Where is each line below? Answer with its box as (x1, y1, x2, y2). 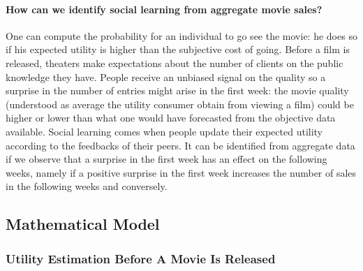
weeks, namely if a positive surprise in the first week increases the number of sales (6, 165, 357, 180)
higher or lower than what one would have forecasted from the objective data (6, 110, 336, 125)
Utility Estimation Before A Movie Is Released (6, 249, 276, 267)
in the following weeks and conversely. (6, 179, 168, 193)
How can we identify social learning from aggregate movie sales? (6, 1, 323, 16)
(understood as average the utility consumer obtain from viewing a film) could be (6, 96, 354, 111)
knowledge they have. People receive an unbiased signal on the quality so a (6, 69, 326, 84)
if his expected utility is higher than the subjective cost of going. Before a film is (6, 42, 350, 57)
